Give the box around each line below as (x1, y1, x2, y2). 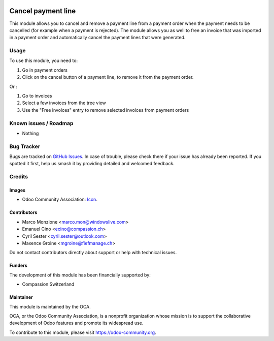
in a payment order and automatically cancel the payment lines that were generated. (9, 35, 186, 41)
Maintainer (9, 294, 33, 300)
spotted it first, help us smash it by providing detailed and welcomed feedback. (9, 161, 175, 167)
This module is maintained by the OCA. (9, 303, 91, 309)
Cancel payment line (9, 7, 76, 15)
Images (9, 187, 25, 193)
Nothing (22, 130, 39, 136)
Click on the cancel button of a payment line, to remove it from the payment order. (22, 74, 194, 80)
